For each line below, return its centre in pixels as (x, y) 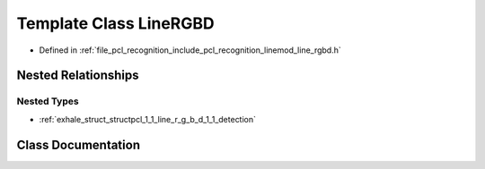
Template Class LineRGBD (115, 23)
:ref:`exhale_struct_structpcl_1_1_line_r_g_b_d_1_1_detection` (147, 119)
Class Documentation (79, 144)
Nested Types (48, 101)
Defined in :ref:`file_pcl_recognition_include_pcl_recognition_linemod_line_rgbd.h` (190, 50)
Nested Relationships (78, 76)
